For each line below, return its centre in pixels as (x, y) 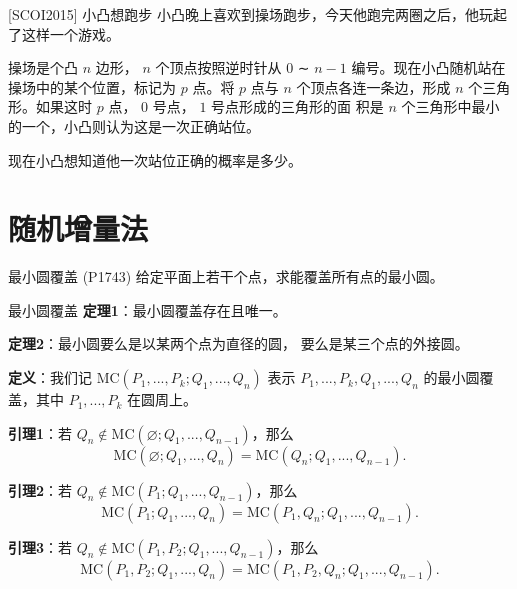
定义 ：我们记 (50, 377)
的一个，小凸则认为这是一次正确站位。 (134, 125)
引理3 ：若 (40, 546)
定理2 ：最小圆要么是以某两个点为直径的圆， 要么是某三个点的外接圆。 (238, 343)
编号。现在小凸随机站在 (428, 67)
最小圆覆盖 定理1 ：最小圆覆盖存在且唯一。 (147, 309)
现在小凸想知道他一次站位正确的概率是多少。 (155, 159)
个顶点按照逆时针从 (218, 67)
